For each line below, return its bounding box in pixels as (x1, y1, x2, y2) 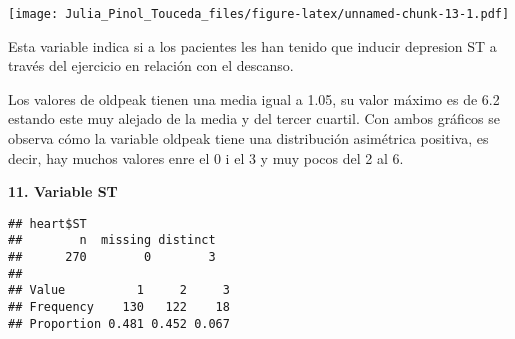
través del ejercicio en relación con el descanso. (8, 55, 294, 76)
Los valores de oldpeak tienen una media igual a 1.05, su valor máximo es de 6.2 (8, 88, 500, 109)
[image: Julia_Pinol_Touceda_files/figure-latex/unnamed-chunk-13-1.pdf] (8, 7, 510, 21)
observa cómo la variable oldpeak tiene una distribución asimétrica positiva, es (8, 128, 489, 149)
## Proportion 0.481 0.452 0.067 (8, 316, 230, 331)
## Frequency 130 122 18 (8, 300, 230, 315)
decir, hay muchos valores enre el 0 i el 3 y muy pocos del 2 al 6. (8, 147, 404, 168)
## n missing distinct (8, 233, 216, 248)
